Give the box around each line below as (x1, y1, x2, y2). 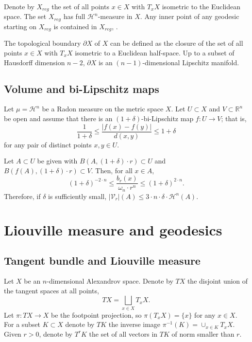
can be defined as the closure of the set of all (110, 38, 243, 48)
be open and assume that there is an (4, 113, 113, 123)
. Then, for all (91, 165, 133, 175)
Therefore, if (4, 191, 41, 201)
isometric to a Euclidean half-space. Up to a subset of (75, 47, 235, 57)
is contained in (53, 21, 97, 31)
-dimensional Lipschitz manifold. (142, 57, 239, 67)
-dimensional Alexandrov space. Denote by (47, 276, 173, 286)
